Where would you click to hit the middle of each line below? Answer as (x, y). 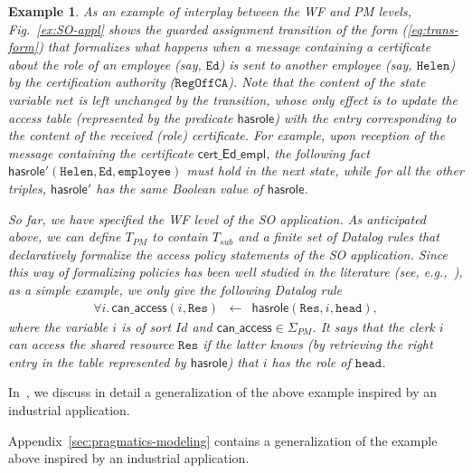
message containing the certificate (101, 152)
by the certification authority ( (92, 82)
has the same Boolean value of (179, 188)
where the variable (58, 326)
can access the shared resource (91, 344)
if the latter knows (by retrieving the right (318, 344)
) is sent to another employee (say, (316, 64)
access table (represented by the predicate (121, 117)
